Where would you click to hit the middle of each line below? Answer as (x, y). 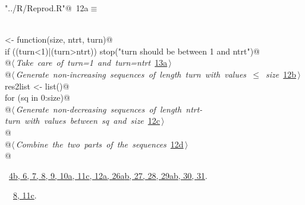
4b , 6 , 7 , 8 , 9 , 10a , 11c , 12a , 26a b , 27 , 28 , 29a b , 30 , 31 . (108, 175)
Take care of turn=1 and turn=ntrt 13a (92, 63)
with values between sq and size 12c (92, 121)
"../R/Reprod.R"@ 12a (47, 8)
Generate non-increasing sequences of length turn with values (131, 74)
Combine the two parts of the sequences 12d (100, 144)
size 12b (281, 74)
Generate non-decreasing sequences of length (99, 109)
